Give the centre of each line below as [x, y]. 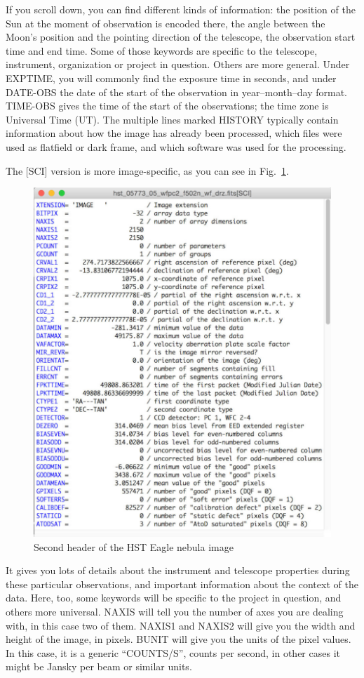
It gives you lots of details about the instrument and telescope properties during [178, 570]
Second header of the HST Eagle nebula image [134, 546]
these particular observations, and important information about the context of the [182, 584]
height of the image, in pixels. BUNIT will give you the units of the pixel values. [178, 639]
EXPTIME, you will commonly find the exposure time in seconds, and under [171, 78]
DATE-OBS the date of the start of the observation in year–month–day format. [177, 92]
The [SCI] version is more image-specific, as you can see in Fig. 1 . [147, 170]
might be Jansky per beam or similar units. [99, 666]
